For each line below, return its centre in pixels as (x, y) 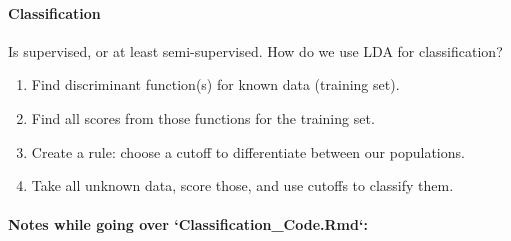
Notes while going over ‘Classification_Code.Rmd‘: (188, 224)
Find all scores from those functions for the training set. (203, 117)
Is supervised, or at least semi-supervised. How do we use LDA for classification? (255, 50)
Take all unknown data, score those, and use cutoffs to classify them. (242, 185)
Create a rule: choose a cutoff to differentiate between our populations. (248, 151)
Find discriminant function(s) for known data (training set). (215, 84)
